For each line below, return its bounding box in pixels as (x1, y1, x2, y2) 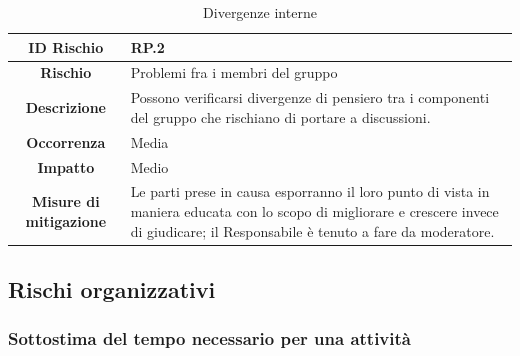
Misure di (31, 191, 100, 212)
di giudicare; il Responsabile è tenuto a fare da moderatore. (130, 220, 495, 241)
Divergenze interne (203, 2, 317, 22)
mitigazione (25, 210, 107, 231)
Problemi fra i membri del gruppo (130, 62, 338, 83)
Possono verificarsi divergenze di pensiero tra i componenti (130, 87, 490, 108)
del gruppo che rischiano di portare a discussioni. (130, 106, 431, 127)
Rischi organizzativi (8, 274, 216, 305)
